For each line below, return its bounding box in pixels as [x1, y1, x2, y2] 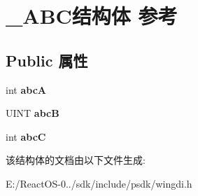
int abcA [6, 82, 46, 97]
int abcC [6, 129, 46, 143]
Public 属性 [6, 49, 88, 71]
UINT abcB [6, 106, 59, 120]
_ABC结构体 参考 [6, 1, 178, 30]
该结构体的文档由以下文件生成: [6, 153, 146, 167]
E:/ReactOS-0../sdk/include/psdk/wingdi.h [6, 176, 192, 190]
